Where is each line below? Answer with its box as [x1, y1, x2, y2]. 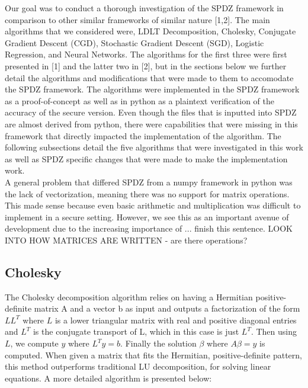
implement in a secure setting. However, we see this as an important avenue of [5, 210, 289, 223]
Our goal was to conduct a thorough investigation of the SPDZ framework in [5, 2, 284, 14]
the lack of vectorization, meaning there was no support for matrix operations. [5, 187, 290, 200]
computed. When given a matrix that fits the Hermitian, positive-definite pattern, [5, 348, 302, 361]
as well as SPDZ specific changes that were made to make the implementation [5, 152, 288, 165]
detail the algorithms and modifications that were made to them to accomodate [5, 71, 294, 84]
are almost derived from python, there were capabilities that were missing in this [5, 117, 298, 130]
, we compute [10, 337, 59, 349]
